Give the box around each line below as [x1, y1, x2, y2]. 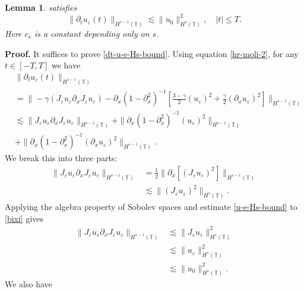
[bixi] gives [5, 212, 44, 224]
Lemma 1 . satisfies [5, 1, 77, 13]
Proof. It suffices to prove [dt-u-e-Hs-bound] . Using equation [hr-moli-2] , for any [5, 47, 299, 59]
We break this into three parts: [5, 152, 118, 164]
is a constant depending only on [34, 27, 150, 39]
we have [51, 59, 81, 71]
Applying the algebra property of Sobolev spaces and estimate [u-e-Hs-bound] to [5, 200, 297, 213]
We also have [5, 278, 52, 290]
